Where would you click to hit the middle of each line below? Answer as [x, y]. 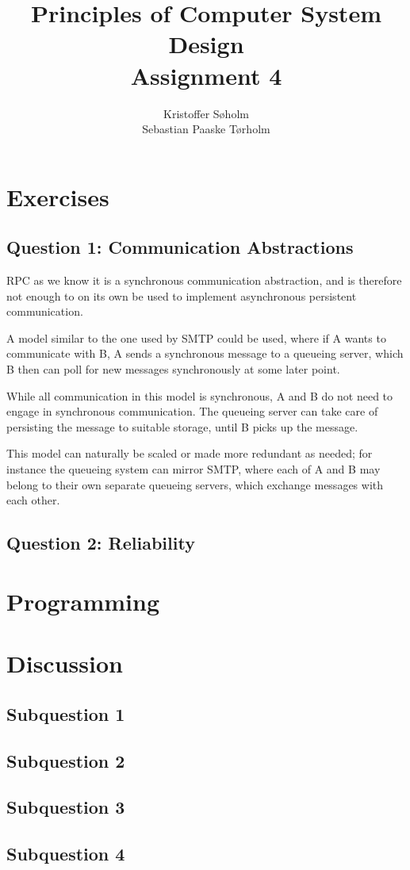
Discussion [65, 663]
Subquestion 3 [66, 807]
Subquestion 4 [66, 854]
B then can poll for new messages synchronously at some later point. [173, 369]
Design [206, 44]
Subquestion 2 [66, 760]
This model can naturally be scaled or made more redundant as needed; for [190, 453]
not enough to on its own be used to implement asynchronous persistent [182, 295]
